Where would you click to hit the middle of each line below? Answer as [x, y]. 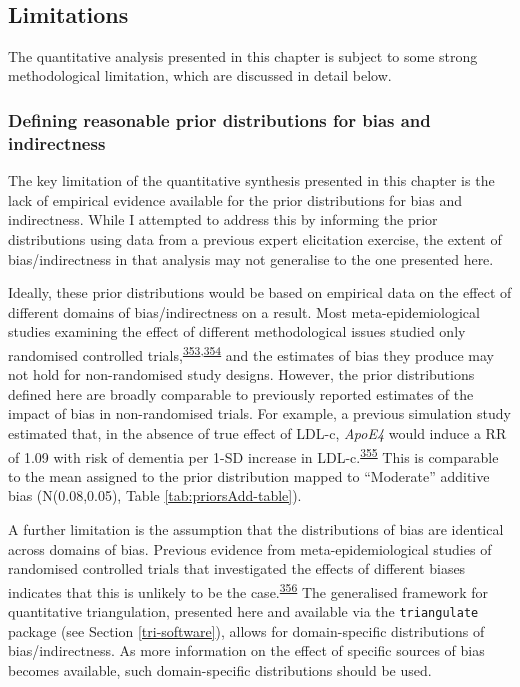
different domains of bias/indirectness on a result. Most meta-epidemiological [244, 311]
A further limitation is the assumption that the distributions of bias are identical [256, 528]
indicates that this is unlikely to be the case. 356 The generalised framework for [248, 590]
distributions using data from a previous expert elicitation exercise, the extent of [255, 238]
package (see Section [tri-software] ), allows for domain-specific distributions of [246, 630]
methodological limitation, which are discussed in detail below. [200, 75]
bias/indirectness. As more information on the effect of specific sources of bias [246, 650]
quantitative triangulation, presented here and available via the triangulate [243, 610]
